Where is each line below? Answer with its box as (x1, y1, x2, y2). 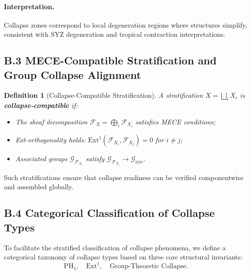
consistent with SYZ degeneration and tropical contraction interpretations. (4, 29, 226, 39)
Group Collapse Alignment (4, 67, 141, 82)
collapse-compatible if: (4, 100, 78, 110)
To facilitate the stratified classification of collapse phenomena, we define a (4, 242, 226, 252)
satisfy (85, 153, 105, 164)
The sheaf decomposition (15, 116, 88, 126)
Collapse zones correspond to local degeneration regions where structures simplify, (4, 19, 248, 30)
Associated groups (15, 153, 67, 164)
